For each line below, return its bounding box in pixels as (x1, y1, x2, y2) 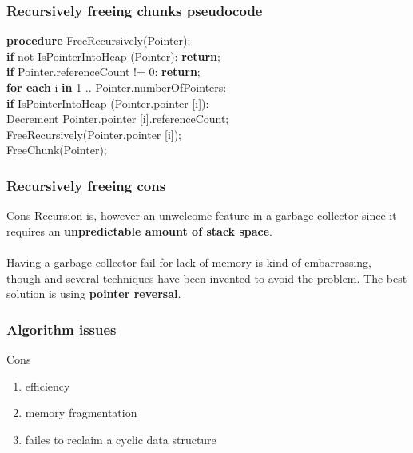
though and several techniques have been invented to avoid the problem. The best (6, 269, 407, 286)
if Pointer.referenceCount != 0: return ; (6, 63, 201, 80)
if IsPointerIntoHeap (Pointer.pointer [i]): (6, 94, 209, 111)
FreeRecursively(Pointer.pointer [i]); (6, 125, 182, 142)
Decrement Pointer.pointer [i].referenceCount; (6, 110, 229, 127)
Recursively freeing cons (6, 175, 166, 195)
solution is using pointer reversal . (6, 285, 181, 302)
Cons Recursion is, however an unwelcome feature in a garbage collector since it (6, 207, 397, 224)
